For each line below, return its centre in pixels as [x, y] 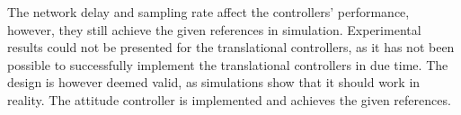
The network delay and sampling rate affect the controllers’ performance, [208, 12]
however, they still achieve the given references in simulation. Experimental [214, 29]
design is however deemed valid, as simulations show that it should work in [214, 82]
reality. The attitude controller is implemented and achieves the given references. [229, 99]
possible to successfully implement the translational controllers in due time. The [228, 64]
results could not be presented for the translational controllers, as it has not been [231, 47]
